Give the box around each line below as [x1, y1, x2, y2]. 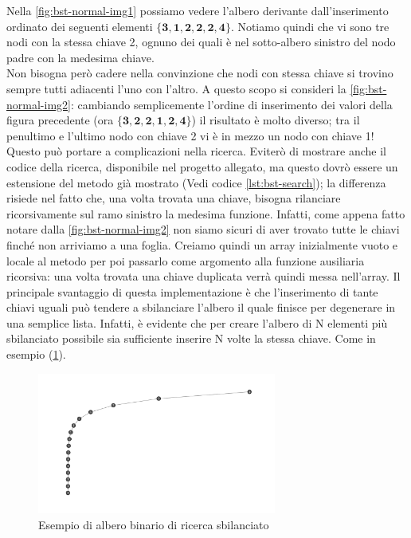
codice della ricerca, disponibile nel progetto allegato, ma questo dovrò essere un [6, 158, 398, 175]
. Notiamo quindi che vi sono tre [230, 18, 389, 34]
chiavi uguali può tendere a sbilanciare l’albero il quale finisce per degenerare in [6, 299, 396, 316]
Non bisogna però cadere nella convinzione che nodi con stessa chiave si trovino [6, 65, 393, 81]
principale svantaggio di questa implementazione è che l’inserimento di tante [6, 283, 378, 300]
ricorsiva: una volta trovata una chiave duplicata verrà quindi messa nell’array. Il [6, 268, 401, 285]
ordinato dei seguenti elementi [6, 18, 153, 34]
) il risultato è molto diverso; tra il [191, 112, 360, 128]
